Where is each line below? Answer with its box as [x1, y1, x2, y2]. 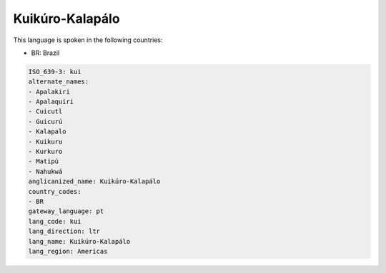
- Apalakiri [28, 88, 71, 96]
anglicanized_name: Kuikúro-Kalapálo [28, 177, 161, 185]
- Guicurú [28, 118, 63, 125]
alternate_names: [28, 78, 89, 86]
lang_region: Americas [28, 247, 108, 255]
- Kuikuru [28, 138, 63, 145]
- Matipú [28, 158, 59, 165]
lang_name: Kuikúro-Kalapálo [28, 237, 131, 245]
